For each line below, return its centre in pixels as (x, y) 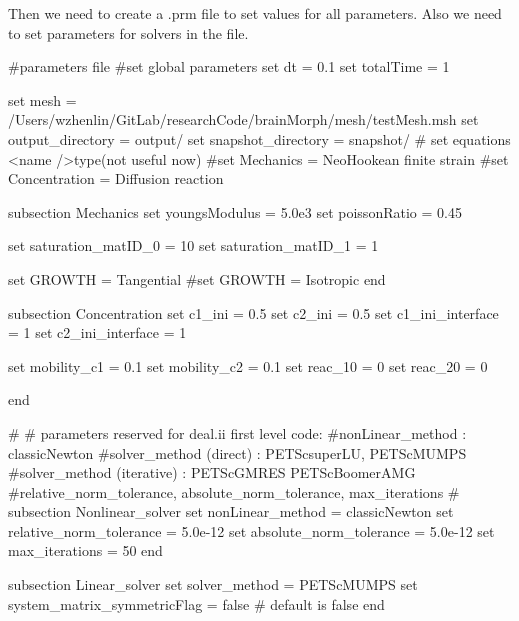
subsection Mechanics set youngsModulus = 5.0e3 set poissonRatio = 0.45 (235, 211)
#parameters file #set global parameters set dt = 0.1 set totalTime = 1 (229, 66)
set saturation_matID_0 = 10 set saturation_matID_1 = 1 (193, 245)
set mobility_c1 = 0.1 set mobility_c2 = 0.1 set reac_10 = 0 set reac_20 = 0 (248, 365)
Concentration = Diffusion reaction (116, 178)
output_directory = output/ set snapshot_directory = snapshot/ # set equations (259, 138)
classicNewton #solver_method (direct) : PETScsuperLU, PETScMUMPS (237, 452)
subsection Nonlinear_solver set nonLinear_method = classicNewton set (231, 511)
